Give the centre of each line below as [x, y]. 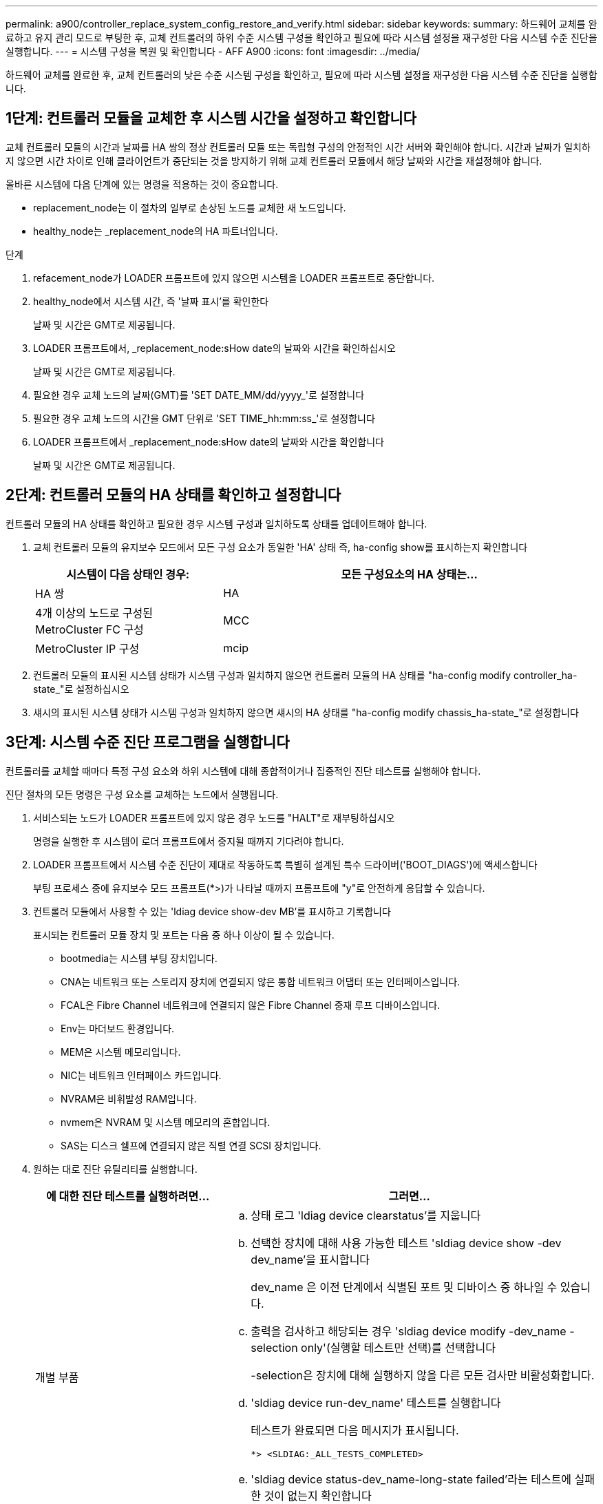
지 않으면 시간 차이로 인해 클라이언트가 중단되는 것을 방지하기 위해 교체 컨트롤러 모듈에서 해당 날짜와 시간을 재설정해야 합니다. [274, 160]
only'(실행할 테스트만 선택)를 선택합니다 [398, 1347]
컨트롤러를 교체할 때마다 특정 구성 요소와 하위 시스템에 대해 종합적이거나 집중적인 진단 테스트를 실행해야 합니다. [243, 771]
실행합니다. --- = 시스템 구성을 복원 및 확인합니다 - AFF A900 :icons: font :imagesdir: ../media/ [213, 51]
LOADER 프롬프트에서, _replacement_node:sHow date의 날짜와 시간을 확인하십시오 [214, 348]
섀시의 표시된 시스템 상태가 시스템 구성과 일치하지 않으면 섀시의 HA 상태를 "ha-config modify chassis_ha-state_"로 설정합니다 [306, 712]
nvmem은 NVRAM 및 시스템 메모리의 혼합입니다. [166, 1122]
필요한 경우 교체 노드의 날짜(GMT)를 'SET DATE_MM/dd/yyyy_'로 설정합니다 [199, 395]
